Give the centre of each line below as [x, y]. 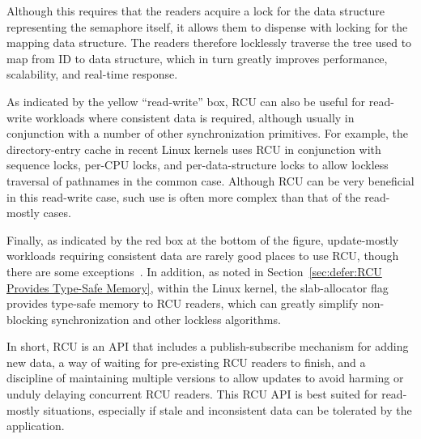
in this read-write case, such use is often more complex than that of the [184, 196]
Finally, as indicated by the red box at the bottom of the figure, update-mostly [203, 239]
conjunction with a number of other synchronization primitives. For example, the [208, 133]
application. [36, 426]
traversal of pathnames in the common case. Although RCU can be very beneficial [210, 180]
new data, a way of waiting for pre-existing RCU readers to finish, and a [186, 362]
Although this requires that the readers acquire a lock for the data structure [196, 11]
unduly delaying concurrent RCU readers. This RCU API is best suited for [192, 394]
